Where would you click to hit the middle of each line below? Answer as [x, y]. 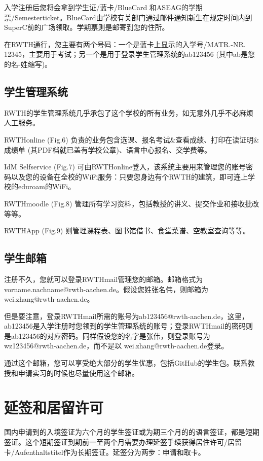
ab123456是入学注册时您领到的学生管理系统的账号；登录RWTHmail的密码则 [128, 326]
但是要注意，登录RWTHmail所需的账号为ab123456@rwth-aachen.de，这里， [126, 316]
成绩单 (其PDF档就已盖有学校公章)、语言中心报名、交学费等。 [108, 149]
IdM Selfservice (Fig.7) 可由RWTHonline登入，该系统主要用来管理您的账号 [125, 167]
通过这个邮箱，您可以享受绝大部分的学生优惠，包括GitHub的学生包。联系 [126, 363]
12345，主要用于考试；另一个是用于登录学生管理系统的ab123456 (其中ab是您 [129, 54]
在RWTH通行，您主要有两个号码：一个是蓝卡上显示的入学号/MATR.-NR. [125, 44]
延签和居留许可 [54, 407]
